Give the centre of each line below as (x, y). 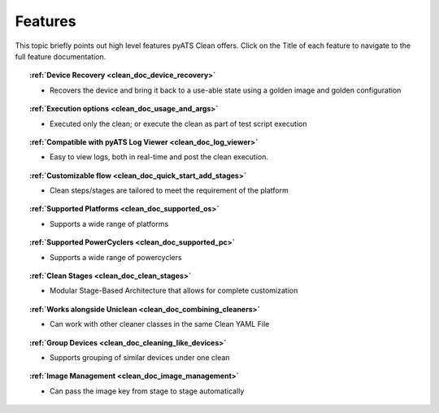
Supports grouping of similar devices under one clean (140, 357)
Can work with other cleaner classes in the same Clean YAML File (160, 324)
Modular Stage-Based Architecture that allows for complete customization (174, 291)
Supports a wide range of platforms (109, 224)
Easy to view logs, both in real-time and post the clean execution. (159, 157)
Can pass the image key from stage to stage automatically (147, 391)
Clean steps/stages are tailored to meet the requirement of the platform (169, 190)
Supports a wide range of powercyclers (116, 257)
